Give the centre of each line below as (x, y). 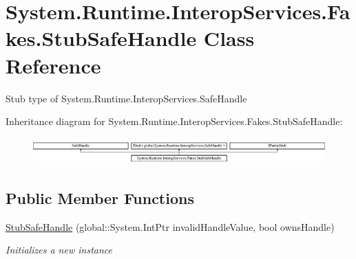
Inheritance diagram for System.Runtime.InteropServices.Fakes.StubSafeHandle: (174, 121)
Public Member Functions (100, 198)
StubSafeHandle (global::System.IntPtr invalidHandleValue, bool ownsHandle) (170, 226)
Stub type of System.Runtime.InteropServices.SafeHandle (126, 98)
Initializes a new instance (59, 250)
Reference (53, 65)
